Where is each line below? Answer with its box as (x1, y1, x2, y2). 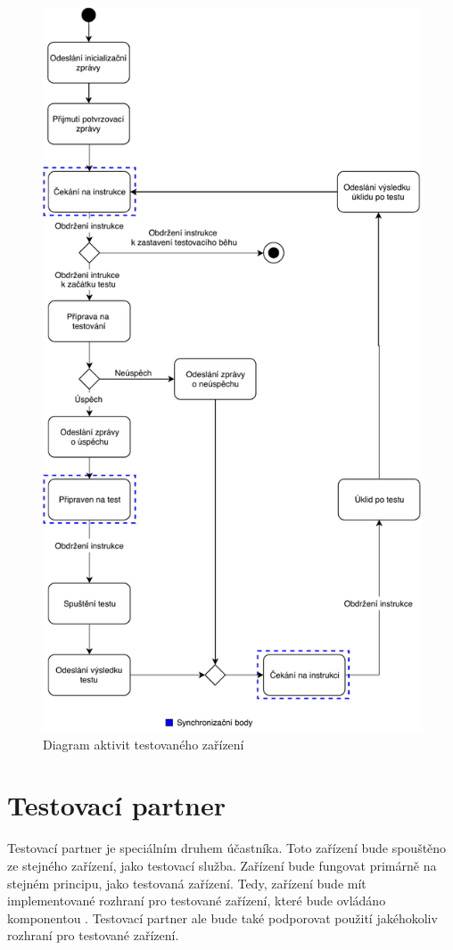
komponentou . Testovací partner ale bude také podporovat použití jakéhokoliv (7, 908, 438, 927)
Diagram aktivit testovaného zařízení (43, 734, 244, 753)
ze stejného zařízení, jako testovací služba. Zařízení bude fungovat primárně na (7, 856, 437, 874)
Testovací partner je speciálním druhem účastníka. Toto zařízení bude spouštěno (7, 839, 447, 857)
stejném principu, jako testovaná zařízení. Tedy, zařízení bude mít (7, 873, 367, 892)
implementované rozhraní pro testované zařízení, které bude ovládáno (7, 891, 386, 910)
